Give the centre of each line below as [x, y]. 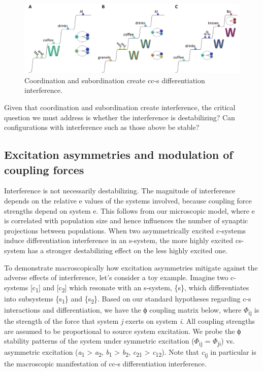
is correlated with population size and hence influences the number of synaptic [126, 221]
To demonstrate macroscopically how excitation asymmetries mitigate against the [131, 267]
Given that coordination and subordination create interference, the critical [120, 107]
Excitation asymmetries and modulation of [119, 155]
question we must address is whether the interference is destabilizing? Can [120, 117]
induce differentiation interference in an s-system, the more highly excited [119, 240]
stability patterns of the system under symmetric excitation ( [99, 341]
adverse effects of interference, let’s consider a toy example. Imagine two [116, 277]
